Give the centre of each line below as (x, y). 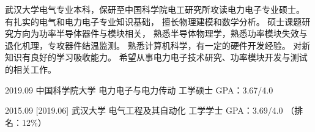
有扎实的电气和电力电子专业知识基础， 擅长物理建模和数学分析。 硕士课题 (154, 21)
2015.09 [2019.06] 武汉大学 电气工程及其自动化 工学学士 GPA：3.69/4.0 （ (150, 110)
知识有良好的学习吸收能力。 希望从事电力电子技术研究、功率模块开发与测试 (156, 57)
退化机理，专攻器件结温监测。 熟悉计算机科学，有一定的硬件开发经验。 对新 (158, 45)
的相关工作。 (31, 69)
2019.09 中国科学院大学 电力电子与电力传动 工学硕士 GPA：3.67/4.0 (139, 90)
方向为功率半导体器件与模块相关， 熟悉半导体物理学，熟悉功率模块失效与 (160, 33)
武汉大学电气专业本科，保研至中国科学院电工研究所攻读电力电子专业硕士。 (155, 9)
